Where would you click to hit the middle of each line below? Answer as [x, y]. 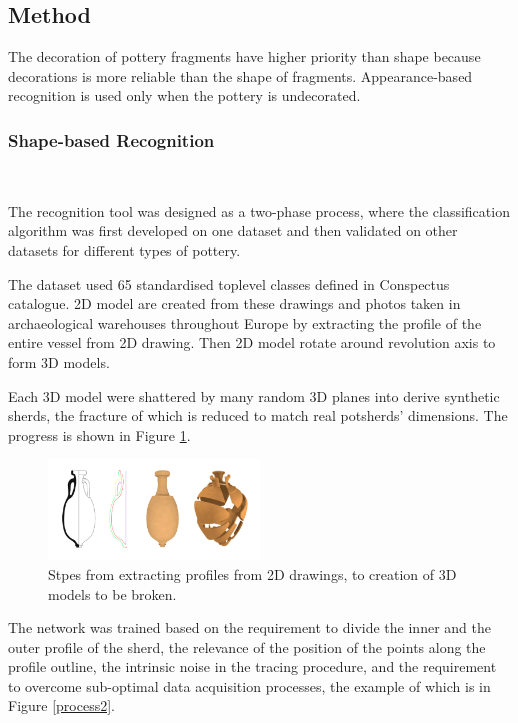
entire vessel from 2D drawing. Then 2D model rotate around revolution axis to [252, 342]
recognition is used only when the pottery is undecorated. [184, 95]
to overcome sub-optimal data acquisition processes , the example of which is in [249, 685]
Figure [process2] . [62, 705]
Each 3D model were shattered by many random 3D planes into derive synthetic [254, 395]
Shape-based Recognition [111, 139]
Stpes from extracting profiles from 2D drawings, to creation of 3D [252, 573]
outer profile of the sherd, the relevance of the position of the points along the [247, 646]
